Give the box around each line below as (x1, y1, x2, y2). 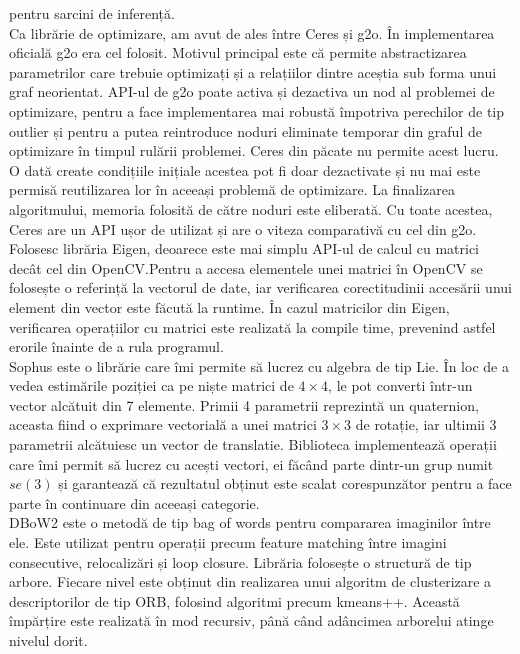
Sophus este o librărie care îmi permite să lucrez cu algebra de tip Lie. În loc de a (9, 355, 509, 376)
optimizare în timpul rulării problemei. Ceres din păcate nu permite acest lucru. (9, 140, 499, 161)
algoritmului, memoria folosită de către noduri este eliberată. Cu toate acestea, (9, 198, 493, 219)
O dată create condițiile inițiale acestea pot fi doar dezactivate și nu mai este (9, 159, 481, 180)
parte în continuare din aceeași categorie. (9, 492, 260, 513)
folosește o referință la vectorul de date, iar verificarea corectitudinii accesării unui (9, 277, 512, 298)
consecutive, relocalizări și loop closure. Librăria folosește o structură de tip (9, 551, 472, 572)
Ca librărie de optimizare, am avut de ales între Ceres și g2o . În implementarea (9, 22, 495, 43)
